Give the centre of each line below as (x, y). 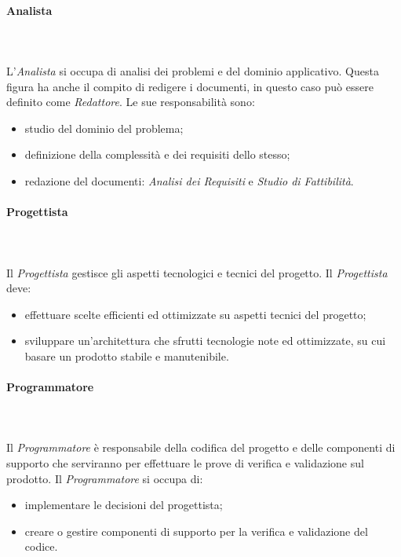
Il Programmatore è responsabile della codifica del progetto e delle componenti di (201, 447)
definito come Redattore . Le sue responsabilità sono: (131, 102)
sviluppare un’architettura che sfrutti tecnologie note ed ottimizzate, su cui (205, 341)
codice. (41, 546)
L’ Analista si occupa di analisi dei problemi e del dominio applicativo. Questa (193, 70)
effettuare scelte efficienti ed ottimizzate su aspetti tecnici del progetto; (195, 314)
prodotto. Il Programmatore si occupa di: (105, 478)
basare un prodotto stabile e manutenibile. (127, 355)
